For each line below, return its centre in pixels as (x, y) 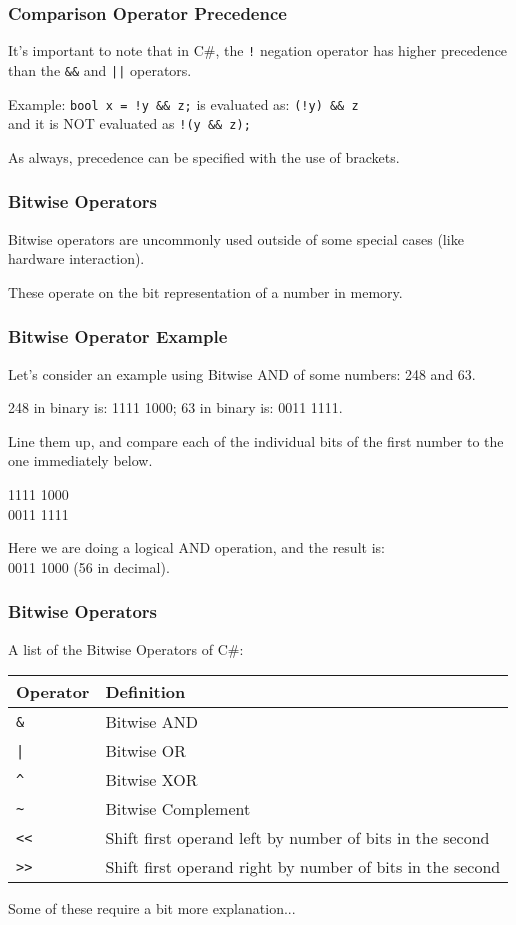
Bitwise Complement (178, 809)
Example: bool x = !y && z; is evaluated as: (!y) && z (183, 103)
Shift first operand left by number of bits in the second (297, 838)
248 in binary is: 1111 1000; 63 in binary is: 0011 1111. (175, 407)
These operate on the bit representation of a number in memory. (205, 291)
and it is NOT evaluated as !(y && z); (129, 123)
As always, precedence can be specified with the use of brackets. (204, 156)
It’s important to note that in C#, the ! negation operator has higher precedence (258, 50)
